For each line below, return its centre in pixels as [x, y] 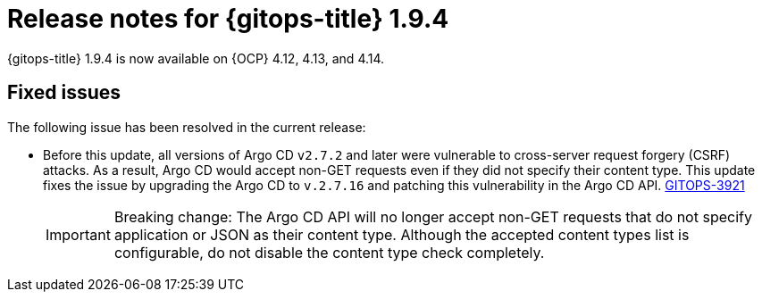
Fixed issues [64, 93]
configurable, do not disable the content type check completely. [329, 252]
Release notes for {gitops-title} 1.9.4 [228, 19]
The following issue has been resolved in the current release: [187, 127]
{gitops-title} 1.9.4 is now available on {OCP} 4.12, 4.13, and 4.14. [196, 58]
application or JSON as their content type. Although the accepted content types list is [402, 234]
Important [78, 234]
